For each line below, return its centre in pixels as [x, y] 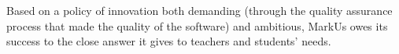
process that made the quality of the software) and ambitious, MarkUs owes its [197, 25]
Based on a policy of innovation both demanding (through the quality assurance [199, 10]
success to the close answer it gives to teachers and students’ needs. [169, 41]
